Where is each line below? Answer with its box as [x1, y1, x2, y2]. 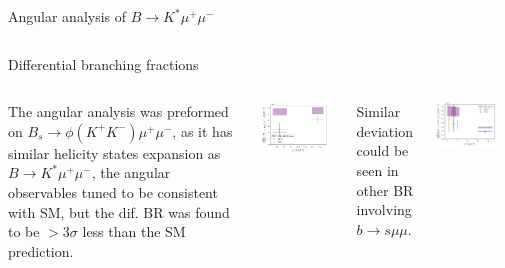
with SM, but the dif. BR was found [8, 201, 230, 222]
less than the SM [82, 221, 186, 242]
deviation [356, 120, 413, 141]
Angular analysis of [8, 6, 127, 26]
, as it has [172, 120, 233, 141]
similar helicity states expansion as [8, 142, 221, 163]
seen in [356, 159, 399, 180]
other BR [356, 179, 414, 200]
